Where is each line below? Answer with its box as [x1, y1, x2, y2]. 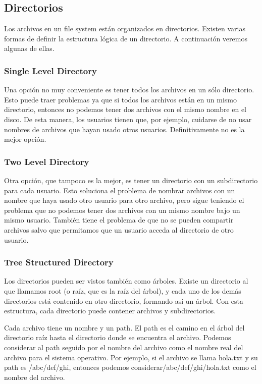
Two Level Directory [4, 155, 89, 168]
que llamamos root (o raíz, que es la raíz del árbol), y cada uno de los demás [4, 285, 241, 296]
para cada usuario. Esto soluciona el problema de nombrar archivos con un [4, 185, 235, 195]
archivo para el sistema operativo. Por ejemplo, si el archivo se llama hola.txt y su [4, 352, 258, 362]
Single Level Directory [4, 64, 97, 77]
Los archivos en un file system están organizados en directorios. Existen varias [4, 23, 246, 34]
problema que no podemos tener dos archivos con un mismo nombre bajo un [4, 204, 240, 215]
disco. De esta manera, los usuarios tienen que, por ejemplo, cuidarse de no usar [4, 114, 252, 124]
